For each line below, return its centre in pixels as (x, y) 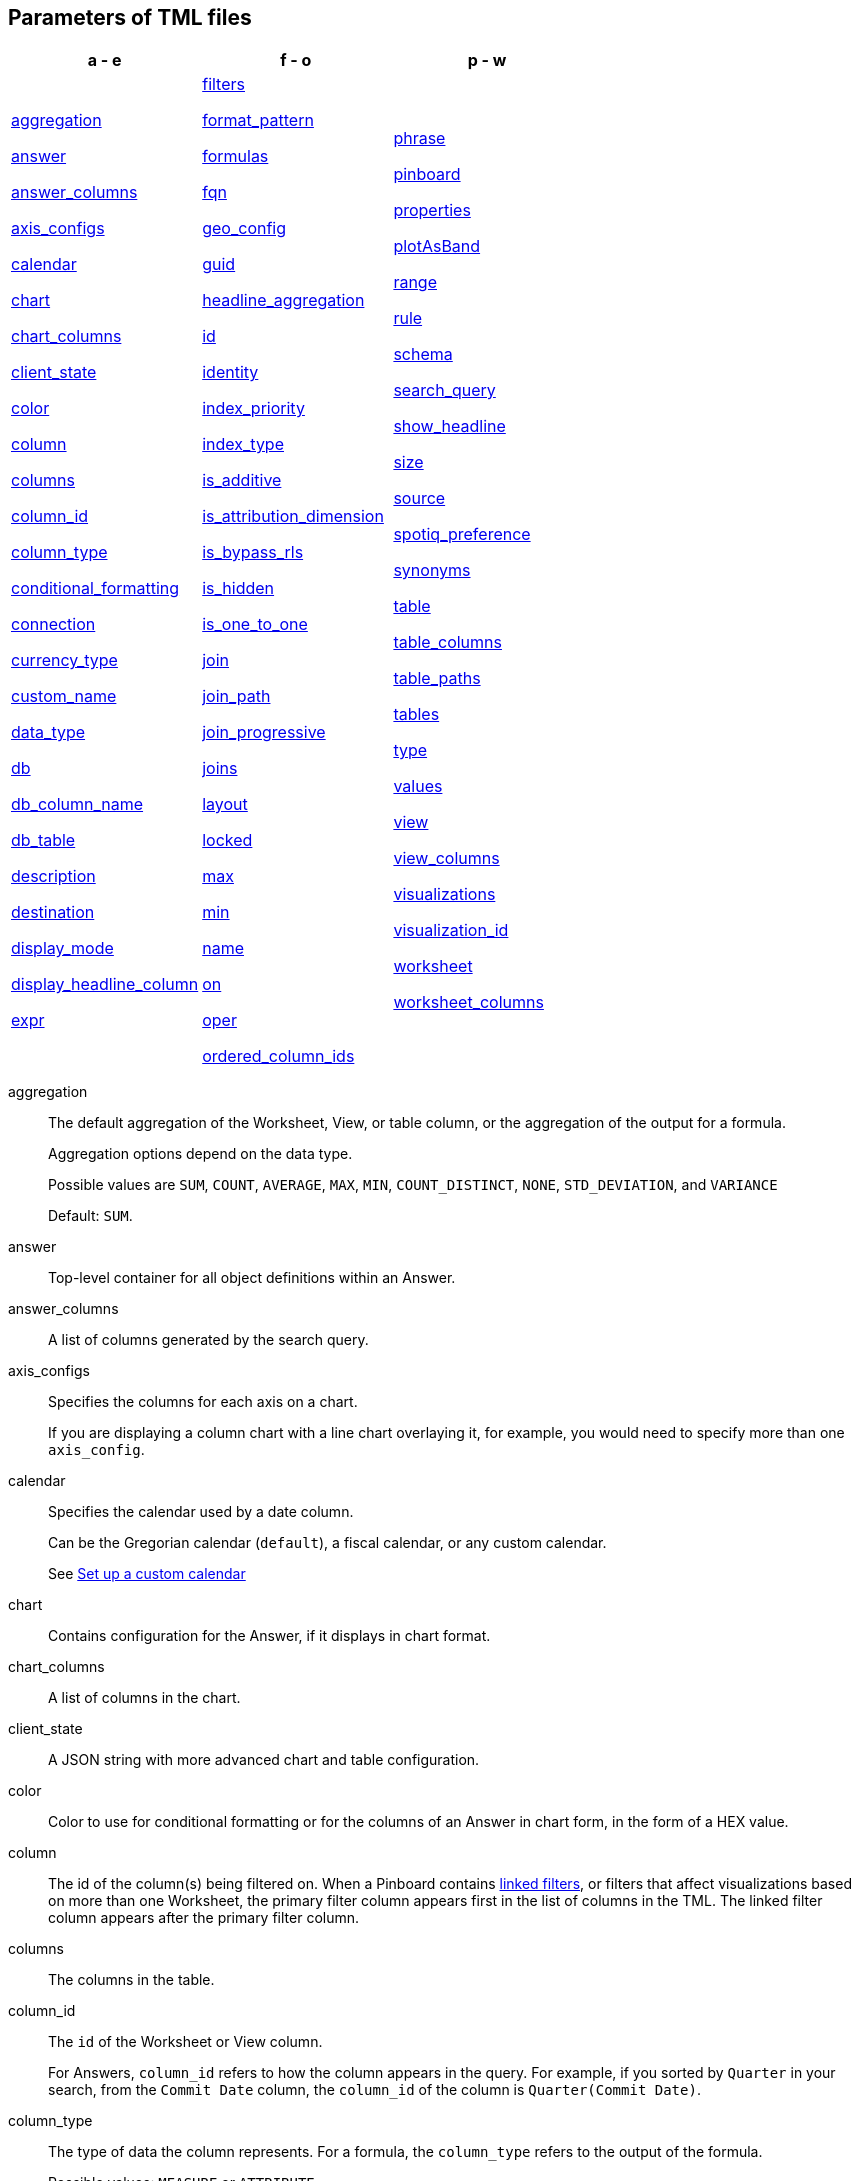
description (53, 876)
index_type (243, 444)
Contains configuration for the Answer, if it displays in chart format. (269, 1636)
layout (225, 804)
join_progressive (264, 732)
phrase (419, 138)
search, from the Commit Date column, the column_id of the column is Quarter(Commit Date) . (374, 2090)
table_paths (437, 678)
